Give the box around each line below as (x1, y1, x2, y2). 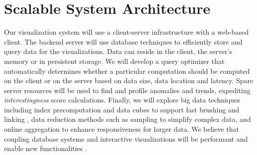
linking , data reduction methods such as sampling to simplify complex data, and (4, 114, 251, 124)
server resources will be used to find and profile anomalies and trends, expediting (4, 85, 251, 95)
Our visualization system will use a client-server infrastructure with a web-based (4, 27, 249, 37)
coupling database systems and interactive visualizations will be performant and (4, 133, 248, 144)
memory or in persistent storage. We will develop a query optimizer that (4, 55, 225, 66)
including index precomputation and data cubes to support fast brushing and (4, 104, 240, 114)
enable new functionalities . (4, 143, 87, 154)
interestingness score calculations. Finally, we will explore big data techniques (4, 95, 240, 105)
